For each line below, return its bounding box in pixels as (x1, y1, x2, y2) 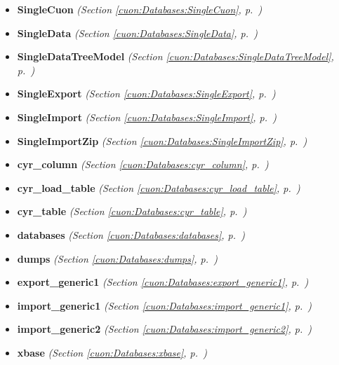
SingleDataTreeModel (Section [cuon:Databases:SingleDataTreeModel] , (17, 49, 334, 64)
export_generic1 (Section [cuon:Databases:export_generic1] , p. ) (17, 275, 309, 289)
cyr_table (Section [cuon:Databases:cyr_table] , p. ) (17, 204, 247, 219)
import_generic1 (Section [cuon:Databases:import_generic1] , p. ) (17, 298, 312, 312)
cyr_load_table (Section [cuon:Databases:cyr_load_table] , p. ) (17, 180, 300, 195)
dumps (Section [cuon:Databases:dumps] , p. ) (17, 251, 218, 266)
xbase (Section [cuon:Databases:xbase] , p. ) (17, 345, 207, 359)
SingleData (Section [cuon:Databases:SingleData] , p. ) (17, 25, 258, 40)
